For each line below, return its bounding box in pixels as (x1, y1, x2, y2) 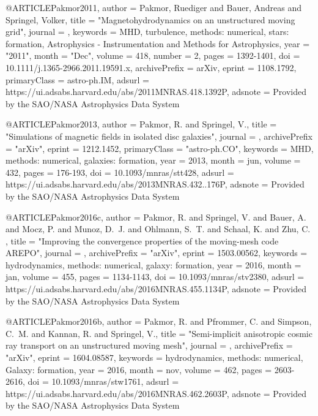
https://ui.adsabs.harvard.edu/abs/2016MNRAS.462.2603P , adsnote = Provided (6, 387, 306, 399)
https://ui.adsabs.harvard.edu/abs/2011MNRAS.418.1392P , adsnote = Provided (6, 85, 306, 98)
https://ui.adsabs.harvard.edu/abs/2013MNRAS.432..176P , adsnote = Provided (6, 178, 305, 191)
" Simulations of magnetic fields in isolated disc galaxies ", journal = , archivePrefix (6, 129, 312, 142)
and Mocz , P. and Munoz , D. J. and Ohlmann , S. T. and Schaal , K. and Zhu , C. (6, 222, 311, 235)
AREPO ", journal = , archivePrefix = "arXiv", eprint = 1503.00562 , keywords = (6, 246, 308, 259)
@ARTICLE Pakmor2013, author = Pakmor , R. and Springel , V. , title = (6, 118, 277, 130)
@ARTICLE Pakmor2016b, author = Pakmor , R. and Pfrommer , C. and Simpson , (6, 315, 312, 328)
